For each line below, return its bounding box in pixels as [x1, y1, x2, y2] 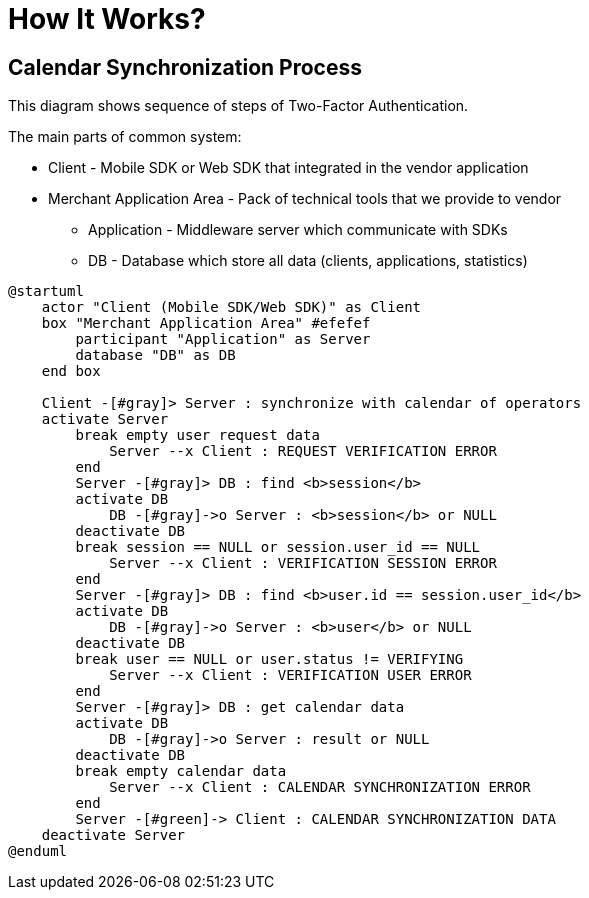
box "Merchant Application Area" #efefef [41, 315, 371, 332]
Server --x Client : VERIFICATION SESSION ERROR [109, 555, 497, 572]
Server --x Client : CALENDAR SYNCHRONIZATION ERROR [109, 779, 531, 796]
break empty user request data [75, 427, 320, 444]
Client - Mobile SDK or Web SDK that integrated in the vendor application [48, 159, 529, 177]
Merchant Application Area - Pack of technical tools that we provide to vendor [48, 190, 562, 208]
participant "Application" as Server [75, 331, 371, 348]
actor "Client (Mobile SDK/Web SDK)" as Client [41, 299, 422, 316]
